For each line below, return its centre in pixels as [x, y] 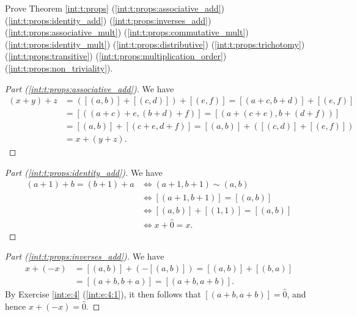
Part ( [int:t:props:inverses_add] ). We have [85, 256]
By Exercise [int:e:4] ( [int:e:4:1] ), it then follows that [103, 294]
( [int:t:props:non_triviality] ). [59, 67]
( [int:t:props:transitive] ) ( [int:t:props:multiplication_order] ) [116, 56]
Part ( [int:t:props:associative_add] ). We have [90, 88]
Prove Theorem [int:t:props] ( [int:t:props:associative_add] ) [115, 8]
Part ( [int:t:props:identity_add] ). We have [84, 172]
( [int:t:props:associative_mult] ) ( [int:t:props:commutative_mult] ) [127, 32]
